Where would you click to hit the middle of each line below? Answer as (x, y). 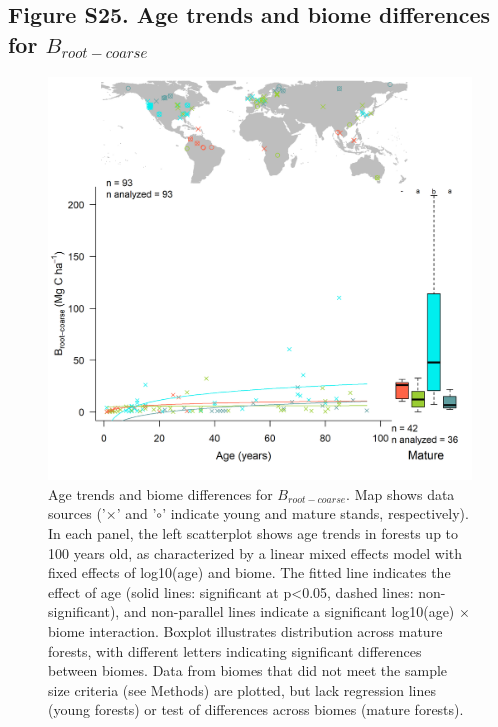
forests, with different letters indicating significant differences (235, 650)
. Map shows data (400, 493)
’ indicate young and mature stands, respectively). (315, 513)
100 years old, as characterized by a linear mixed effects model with (255, 552)
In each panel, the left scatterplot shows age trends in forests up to (253, 533)
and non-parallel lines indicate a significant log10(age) (289, 611)
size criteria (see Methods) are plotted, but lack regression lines (242, 689)
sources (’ (77, 513)
